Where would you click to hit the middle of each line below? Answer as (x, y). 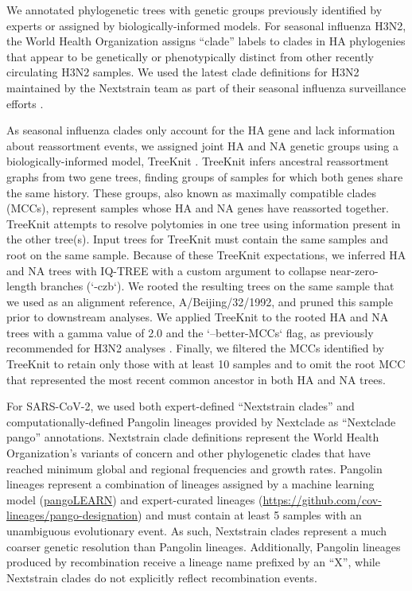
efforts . (25, 103)
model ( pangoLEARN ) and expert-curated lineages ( (135, 499)
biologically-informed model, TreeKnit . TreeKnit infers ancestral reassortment (198, 161)
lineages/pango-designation (72, 515)
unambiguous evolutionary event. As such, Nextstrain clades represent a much (197, 531)
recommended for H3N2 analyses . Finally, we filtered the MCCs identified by (195, 348)
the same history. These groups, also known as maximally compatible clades (191, 192)
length (22, 286)
